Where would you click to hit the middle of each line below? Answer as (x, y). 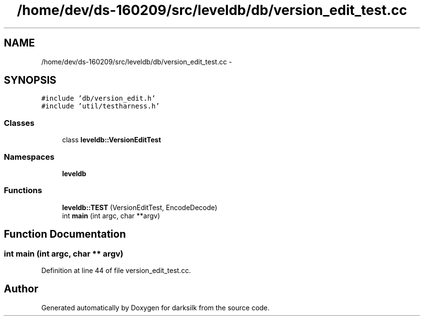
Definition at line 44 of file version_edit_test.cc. (116, 270)
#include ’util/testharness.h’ (100, 106)
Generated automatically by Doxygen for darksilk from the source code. (155, 307)
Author (21, 289)
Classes (19, 123)
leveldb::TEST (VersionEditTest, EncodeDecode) (140, 207)
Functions (23, 190)
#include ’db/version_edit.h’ (98, 99)
